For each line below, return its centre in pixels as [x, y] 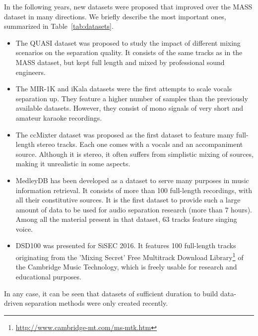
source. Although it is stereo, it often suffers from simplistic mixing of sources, [134, 154]
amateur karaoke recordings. [59, 117]
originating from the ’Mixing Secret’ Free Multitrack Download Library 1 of [129, 256]
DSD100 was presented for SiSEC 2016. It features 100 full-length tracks [126, 245]
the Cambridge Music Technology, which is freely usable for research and [126, 267]
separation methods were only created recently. [97, 303]
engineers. [31, 72]
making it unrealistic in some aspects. [73, 164]
